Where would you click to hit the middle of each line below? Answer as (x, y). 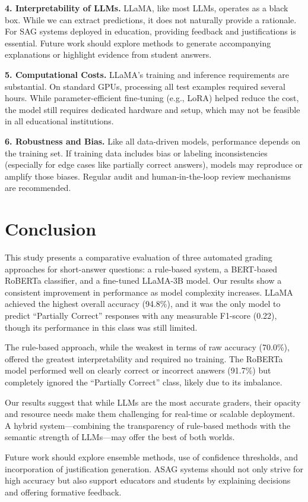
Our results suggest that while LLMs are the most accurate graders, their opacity (153, 402)
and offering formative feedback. (63, 492)
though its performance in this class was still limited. (101, 327)
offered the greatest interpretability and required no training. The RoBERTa (144, 358)
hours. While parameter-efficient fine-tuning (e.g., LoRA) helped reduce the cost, (152, 98)
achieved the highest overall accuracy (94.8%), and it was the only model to (143, 304)
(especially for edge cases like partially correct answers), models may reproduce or (154, 164)
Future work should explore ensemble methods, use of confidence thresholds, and (151, 456)
